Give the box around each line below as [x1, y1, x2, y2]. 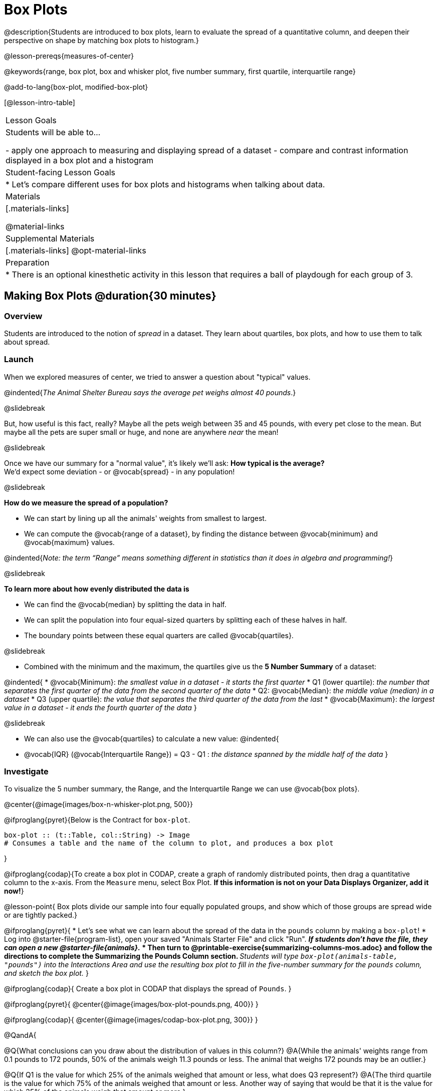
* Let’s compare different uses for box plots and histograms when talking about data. [6, 179, 325, 189]
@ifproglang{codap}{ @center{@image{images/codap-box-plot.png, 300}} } [4, 1015, 258, 1024]
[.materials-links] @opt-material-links [6, 245, 146, 255]
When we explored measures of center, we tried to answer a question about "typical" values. [4, 372, 311, 381]
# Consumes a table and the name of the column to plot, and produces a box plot [4, 839, 334, 848]
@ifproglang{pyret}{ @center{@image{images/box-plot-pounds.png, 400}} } [4, 1000, 259, 1009]
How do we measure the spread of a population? [4, 498, 168, 507]
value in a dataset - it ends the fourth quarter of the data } [4, 703, 197, 712]
